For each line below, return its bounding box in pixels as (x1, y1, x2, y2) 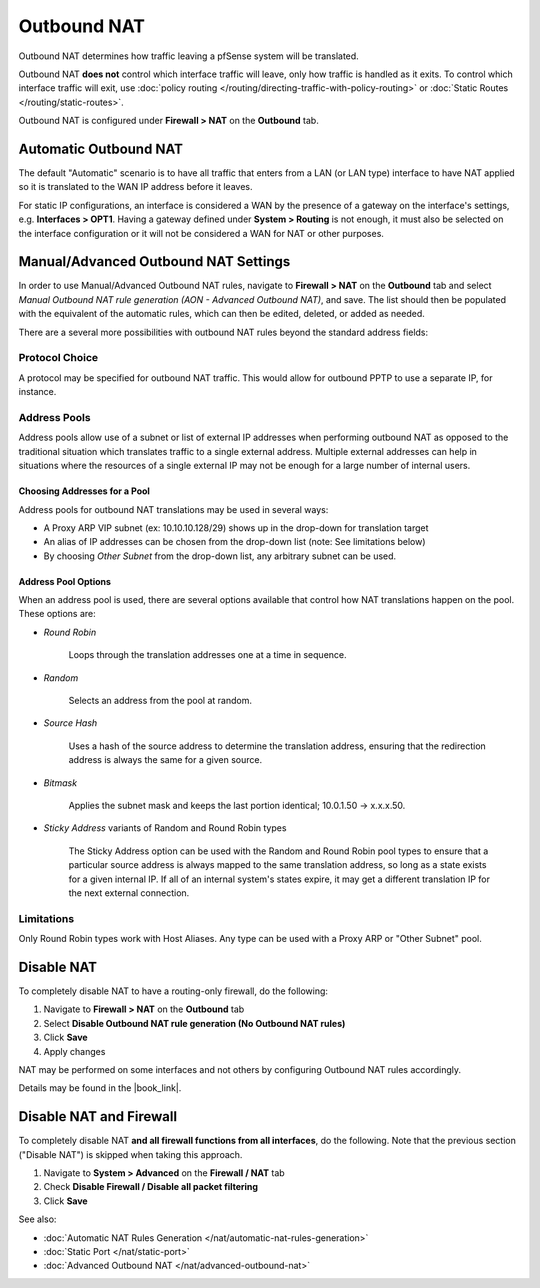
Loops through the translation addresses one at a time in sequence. (68, 649, 347, 661)
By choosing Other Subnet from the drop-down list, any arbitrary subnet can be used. (43, 550, 397, 562)
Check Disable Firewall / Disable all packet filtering (43, 1181, 259, 1193)
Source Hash (43, 717, 98, 729)
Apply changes (43, 1045, 106, 1057)
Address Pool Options (18, 575, 112, 587)
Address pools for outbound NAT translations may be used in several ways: (18, 503, 329, 515)
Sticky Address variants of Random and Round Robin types (43, 822, 287, 834)
